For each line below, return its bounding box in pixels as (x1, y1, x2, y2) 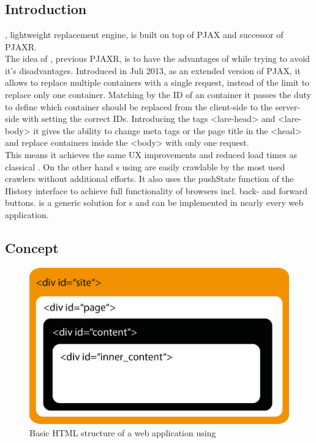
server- (275, 100, 301, 113)
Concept (5, 238, 59, 257)
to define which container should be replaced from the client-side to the (5, 100, 273, 113)
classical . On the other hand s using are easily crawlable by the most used (5, 160, 285, 173)
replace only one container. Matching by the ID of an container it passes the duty (5, 88, 311, 100)
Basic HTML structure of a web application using (29, 426, 216, 439)
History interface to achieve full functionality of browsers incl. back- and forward (5, 184, 307, 197)
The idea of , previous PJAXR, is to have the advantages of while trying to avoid (5, 52, 310, 65)
